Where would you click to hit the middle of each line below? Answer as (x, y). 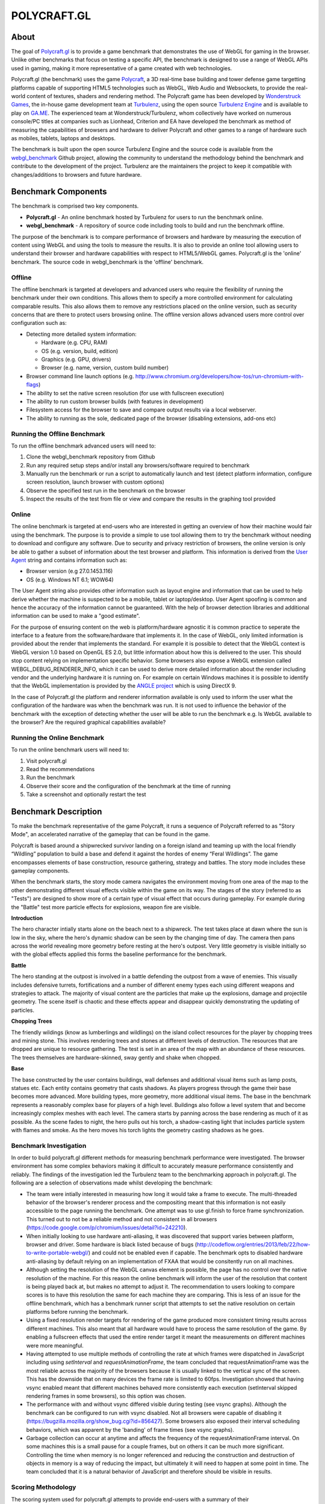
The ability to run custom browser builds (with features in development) (115, 401)
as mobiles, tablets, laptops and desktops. (63, 138)
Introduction (27, 918)
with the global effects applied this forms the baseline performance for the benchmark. (119, 954)
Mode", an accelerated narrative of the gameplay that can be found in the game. (110, 834)
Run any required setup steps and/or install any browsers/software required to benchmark (138, 465)
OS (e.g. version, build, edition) (80, 351)
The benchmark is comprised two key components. (75, 206)
